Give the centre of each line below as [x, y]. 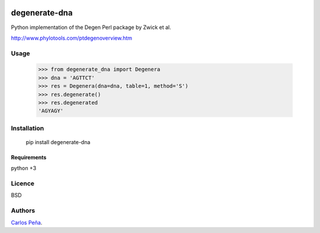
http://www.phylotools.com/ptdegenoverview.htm [72, 38]
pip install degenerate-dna [58, 142]
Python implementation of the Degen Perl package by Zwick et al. [91, 27]
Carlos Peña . [27, 222]
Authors [23, 210]
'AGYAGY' [51, 111]
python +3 [24, 168]
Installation [28, 128]
